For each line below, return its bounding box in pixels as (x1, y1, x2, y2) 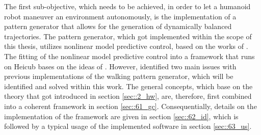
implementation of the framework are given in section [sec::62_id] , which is (4, 111, 239, 121)
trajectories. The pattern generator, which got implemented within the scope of (4, 31, 252, 41)
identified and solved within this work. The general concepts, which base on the (4, 80, 253, 91)
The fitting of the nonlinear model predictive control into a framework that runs (4, 50, 255, 61)
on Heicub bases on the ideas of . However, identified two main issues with (4, 61, 237, 71)
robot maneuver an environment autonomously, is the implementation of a (4, 11, 237, 21)
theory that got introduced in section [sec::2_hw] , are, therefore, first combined (4, 91, 252, 101)
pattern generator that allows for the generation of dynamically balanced (4, 21, 232, 32)
